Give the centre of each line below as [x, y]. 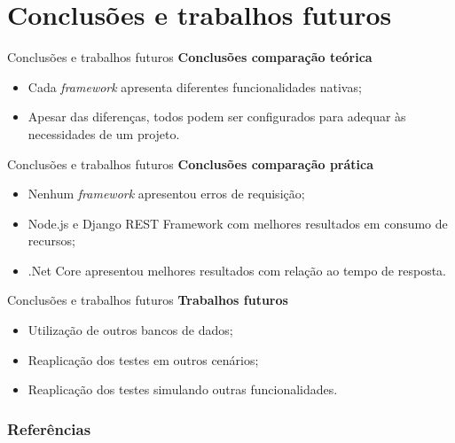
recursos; [51, 241]
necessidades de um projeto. [104, 133]
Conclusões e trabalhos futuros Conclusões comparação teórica [190, 57]
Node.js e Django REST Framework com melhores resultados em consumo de [238, 223]
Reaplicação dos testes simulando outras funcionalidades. [183, 389]
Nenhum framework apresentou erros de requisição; [166, 194]
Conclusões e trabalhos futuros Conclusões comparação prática [191, 163]
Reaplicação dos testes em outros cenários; [143, 359]
